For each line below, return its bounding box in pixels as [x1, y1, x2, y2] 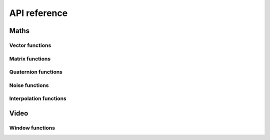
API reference [9, 7, 68, 18]
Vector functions [9, 41, 51, 48]
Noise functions [9, 81, 49, 88]
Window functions [9, 124, 55, 131]
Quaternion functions [9, 68, 62, 75]
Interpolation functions [9, 95, 67, 102]
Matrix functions [9, 55, 51, 62]
